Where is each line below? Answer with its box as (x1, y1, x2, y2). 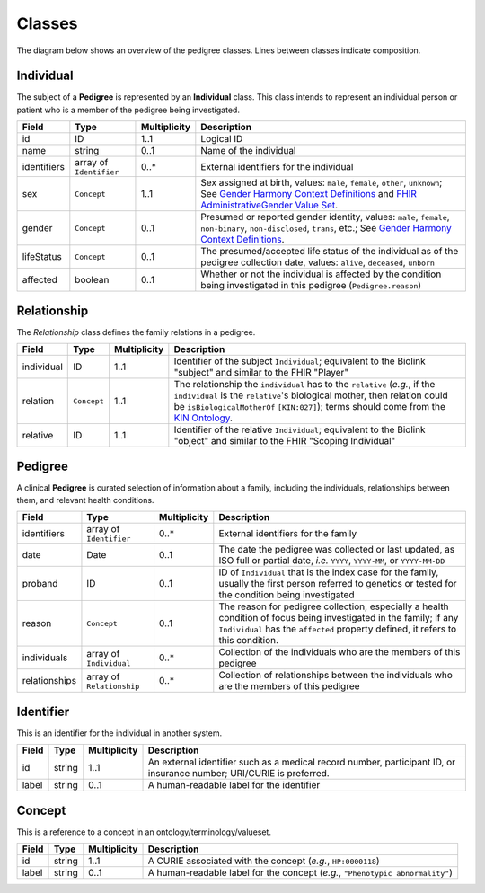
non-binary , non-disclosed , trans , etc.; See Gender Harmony (200, 222, 453, 234)
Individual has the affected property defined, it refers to (218, 623, 457, 635)
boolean (75, 274, 110, 287)
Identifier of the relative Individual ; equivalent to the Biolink (173, 423, 426, 436)
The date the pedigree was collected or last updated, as (218, 544, 455, 556)
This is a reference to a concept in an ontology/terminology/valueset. (16, 827, 271, 837)
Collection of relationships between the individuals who (218, 669, 454, 682)
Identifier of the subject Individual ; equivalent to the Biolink (173, 355, 426, 367)
